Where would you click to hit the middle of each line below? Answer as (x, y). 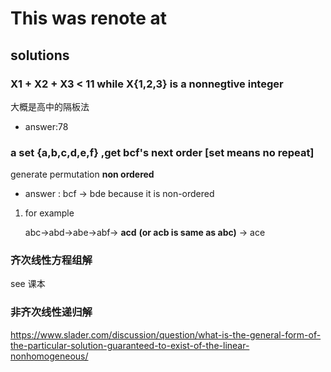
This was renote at (89, 18)
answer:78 (46, 126)
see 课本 (28, 284)
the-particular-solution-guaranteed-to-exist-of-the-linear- (130, 345)
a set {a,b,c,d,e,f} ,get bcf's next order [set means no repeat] (162, 152)
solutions (40, 55)
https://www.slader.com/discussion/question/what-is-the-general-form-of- (166, 334)
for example (49, 213)
